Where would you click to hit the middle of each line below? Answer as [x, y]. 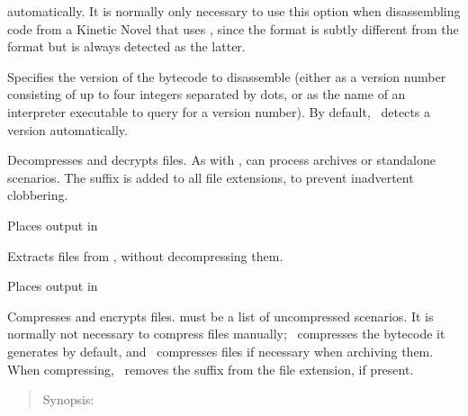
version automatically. [67, 129]
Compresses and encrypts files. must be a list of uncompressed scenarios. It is [220, 316]
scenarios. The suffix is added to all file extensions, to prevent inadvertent [211, 177]
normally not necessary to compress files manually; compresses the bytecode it [226, 334]
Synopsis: [68, 399]
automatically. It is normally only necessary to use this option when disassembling [234, 11]
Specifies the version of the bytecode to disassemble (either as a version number [227, 76]
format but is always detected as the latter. [126, 46]
